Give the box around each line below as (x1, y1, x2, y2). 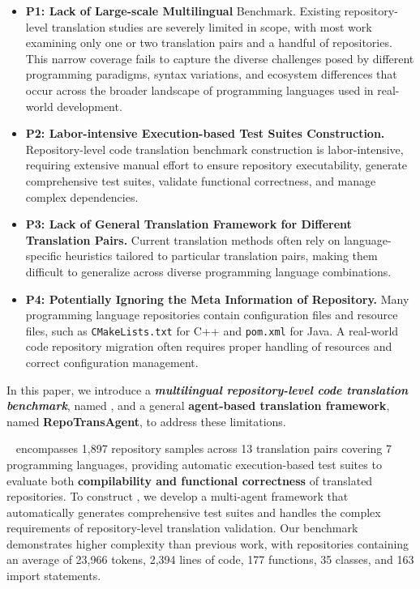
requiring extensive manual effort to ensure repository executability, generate (25, 156, 408, 173)
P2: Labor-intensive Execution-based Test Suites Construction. (25, 125, 385, 142)
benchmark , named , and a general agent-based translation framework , (6, 397, 390, 414)
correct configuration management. (25, 353, 199, 370)
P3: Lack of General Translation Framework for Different (25, 216, 352, 233)
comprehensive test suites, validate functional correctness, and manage (25, 172, 376, 189)
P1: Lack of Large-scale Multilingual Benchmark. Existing (25, 2, 341, 19)
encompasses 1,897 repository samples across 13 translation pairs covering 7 (15, 440, 392, 457)
